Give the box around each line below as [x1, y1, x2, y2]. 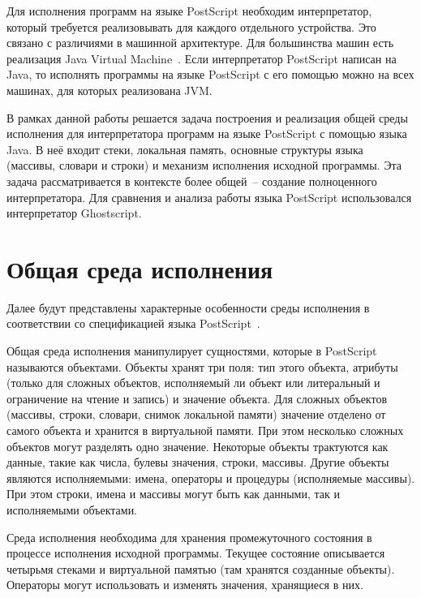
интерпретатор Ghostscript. [6, 204, 142, 222]
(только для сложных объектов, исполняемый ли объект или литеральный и [6, 374, 380, 391]
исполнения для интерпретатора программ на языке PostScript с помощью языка [6, 125, 407, 142]
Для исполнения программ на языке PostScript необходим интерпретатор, [6, 2, 372, 19]
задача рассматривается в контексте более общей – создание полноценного [6, 172, 377, 189]
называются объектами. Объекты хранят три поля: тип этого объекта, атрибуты [6, 358, 398, 375]
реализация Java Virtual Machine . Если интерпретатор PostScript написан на [6, 49, 397, 67]
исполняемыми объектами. [6, 501, 138, 518]
